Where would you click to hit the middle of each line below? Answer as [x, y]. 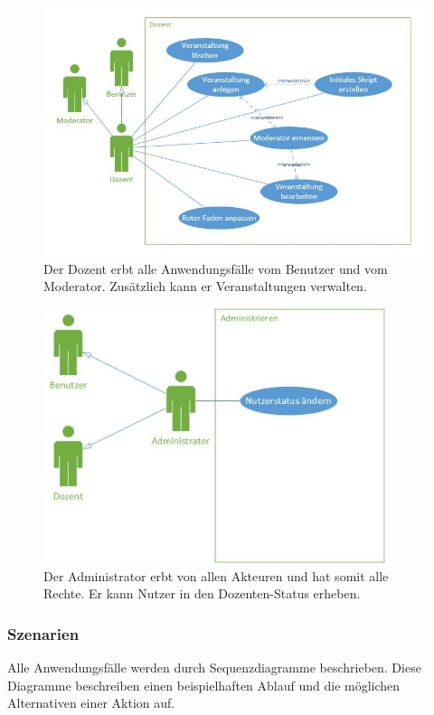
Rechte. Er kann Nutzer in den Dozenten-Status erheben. [202, 593]
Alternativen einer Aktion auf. [91, 703]
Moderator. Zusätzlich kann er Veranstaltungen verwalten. [205, 286]
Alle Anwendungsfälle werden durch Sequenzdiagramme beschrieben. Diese [214, 668]
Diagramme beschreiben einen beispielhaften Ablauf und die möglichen [204, 685]
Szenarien [43, 633]
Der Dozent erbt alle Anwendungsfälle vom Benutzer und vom [216, 268]
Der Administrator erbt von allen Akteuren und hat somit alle [216, 575]
